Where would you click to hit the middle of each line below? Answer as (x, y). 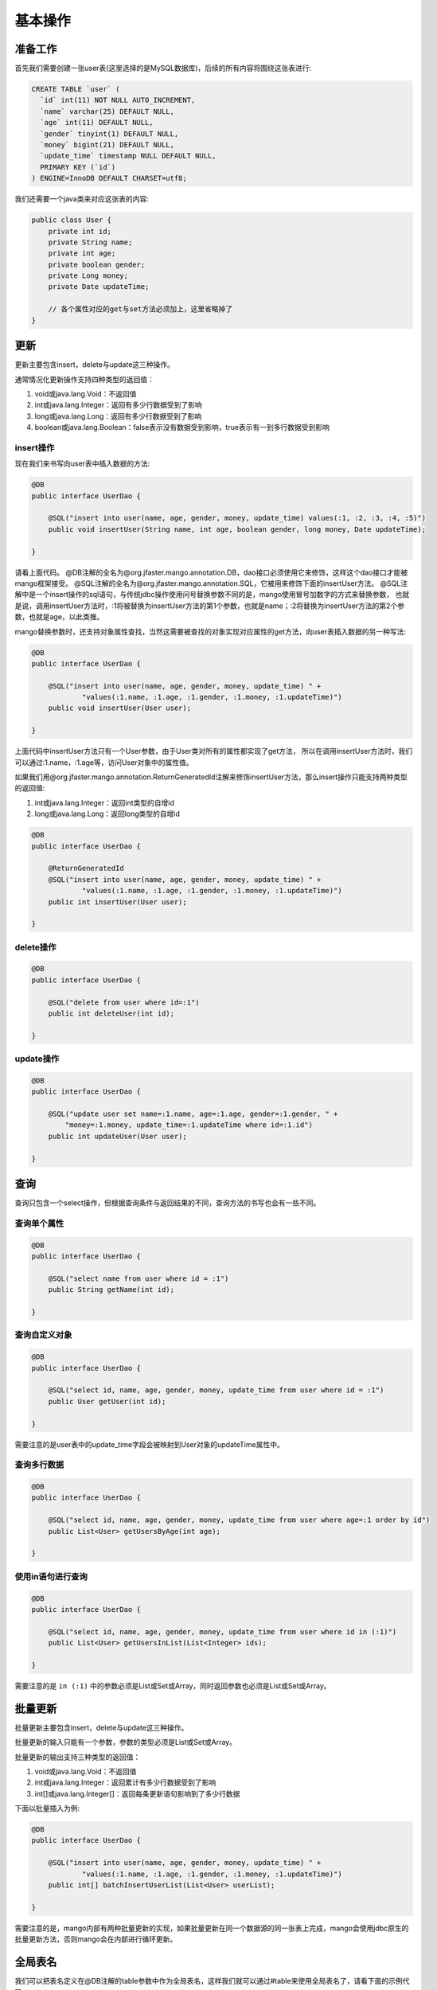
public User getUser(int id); (107, 1401)
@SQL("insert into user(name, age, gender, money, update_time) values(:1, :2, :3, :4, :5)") (237, 518)
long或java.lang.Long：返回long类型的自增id (107, 814)
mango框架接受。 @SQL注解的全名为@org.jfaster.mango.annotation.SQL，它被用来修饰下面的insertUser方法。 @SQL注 (211, 583)
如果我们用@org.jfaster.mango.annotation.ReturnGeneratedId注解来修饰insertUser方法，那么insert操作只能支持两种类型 (211, 777)
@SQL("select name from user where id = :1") (139, 1278)
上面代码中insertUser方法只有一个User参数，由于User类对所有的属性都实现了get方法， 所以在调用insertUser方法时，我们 (214, 751)
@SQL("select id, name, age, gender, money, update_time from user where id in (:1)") (222, 1631)
